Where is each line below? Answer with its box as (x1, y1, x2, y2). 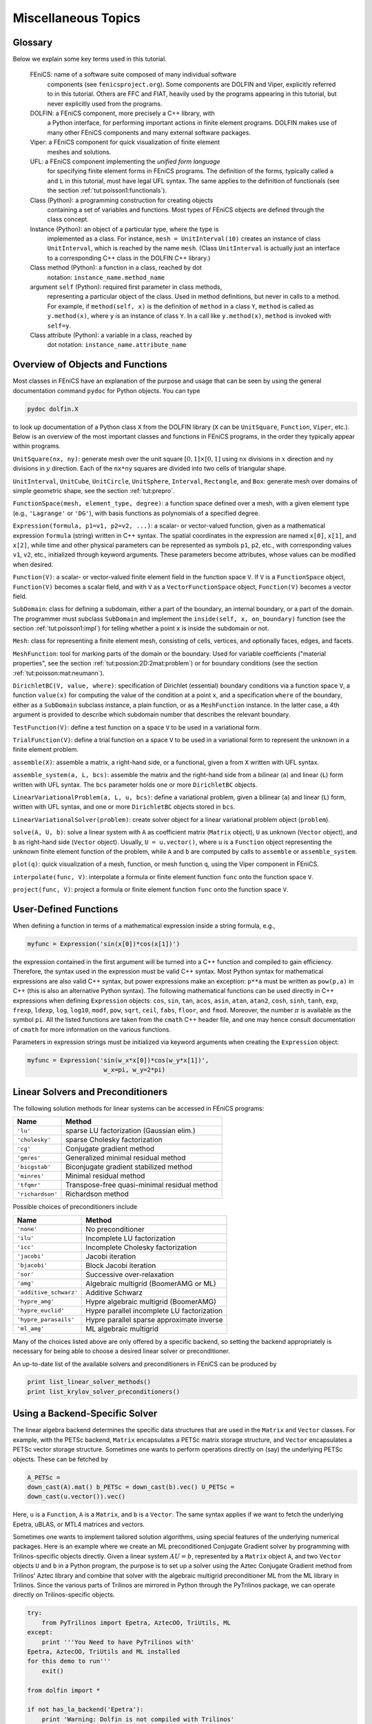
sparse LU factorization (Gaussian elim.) (65, 1126, 196, 1136)
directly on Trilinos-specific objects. (12, 1590, 115, 1599)
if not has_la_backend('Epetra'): (27, 1705, 144, 1714)
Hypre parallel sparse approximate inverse (85, 1314, 223, 1324)
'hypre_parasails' (17, 1316, 75, 1323)
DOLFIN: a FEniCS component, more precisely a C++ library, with (30, 109, 215, 117)
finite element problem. (12, 745, 79, 754)
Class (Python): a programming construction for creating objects (30, 196, 214, 204)
